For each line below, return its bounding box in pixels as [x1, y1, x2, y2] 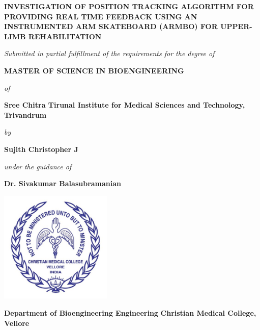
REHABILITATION [28, 31, 102, 41]
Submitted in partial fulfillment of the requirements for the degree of [4, 48, 215, 59]
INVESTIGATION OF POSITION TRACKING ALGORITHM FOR [4, 1, 254, 11]
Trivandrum [4, 109, 47, 120]
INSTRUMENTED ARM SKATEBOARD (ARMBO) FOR [4, 21, 218, 32]
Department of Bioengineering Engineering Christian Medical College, [4, 307, 256, 318]
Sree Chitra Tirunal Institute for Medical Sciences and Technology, [4, 99, 245, 110]
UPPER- [220, 21, 252, 32]
